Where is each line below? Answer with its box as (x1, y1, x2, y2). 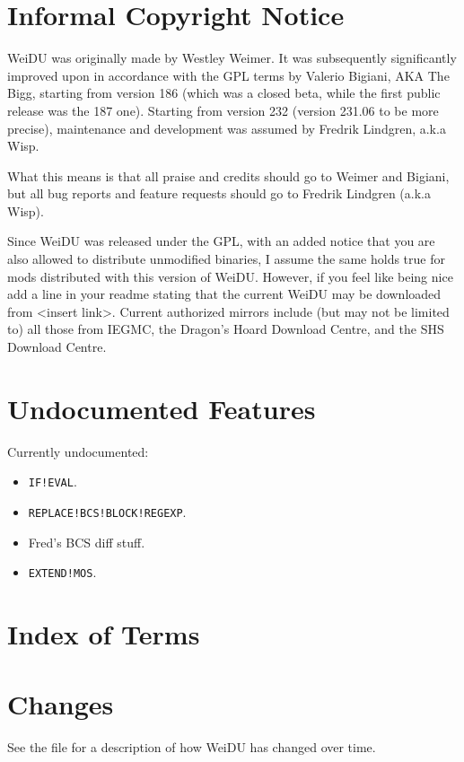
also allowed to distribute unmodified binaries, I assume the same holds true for (7, 250, 445, 268)
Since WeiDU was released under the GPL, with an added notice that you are (7, 232, 435, 250)
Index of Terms (7, 616, 200, 653)
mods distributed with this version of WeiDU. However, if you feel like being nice (7, 267, 453, 285)
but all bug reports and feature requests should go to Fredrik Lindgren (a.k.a (7, 184, 431, 203)
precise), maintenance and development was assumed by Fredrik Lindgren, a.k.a (7, 118, 446, 137)
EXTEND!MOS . (28, 563, 97, 582)
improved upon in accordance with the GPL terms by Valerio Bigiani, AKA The (7, 66, 450, 84)
